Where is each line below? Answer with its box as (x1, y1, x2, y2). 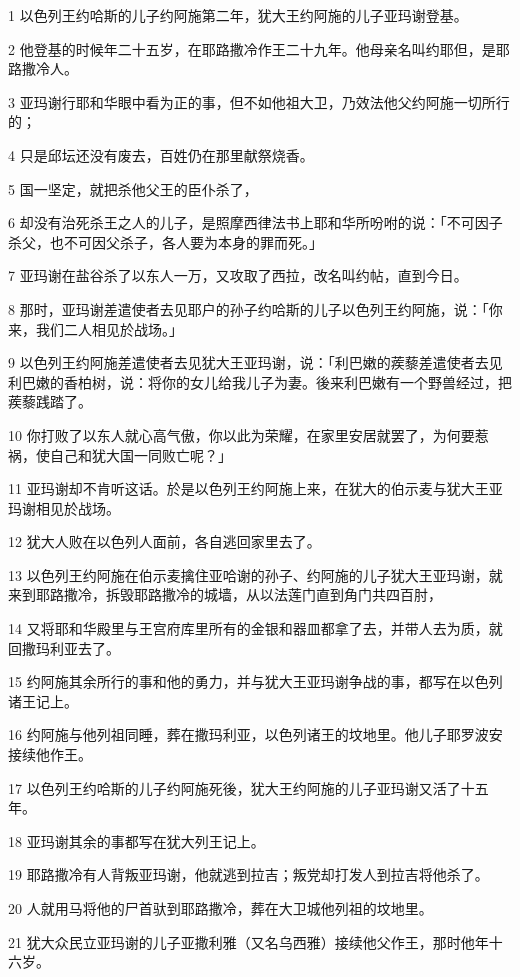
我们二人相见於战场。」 (35, 318, 183, 339)
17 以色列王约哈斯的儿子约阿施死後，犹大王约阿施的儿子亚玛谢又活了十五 (8, 777, 489, 798)
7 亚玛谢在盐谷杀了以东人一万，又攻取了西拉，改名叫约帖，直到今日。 (8, 265, 468, 286)
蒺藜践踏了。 (8, 391, 92, 412)
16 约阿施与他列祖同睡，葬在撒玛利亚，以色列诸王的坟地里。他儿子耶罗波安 (8, 724, 503, 745)
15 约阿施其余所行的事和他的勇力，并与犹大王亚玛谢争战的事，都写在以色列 (8, 671, 503, 692)
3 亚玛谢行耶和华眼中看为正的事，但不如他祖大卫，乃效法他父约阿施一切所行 (8, 91, 510, 112)
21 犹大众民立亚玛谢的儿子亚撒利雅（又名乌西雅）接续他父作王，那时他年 (8, 931, 489, 952)
